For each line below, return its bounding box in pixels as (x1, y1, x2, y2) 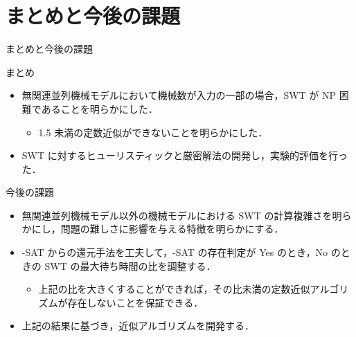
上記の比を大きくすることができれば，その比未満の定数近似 (38, 282, 310, 296)
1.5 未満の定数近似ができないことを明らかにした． (38, 125, 268, 139)
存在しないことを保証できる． (67, 295, 204, 309)
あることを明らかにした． (41, 101, 158, 116)
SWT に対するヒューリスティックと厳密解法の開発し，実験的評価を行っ (21, 148, 348, 163)
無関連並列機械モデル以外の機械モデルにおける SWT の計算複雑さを (21, 208, 332, 222)
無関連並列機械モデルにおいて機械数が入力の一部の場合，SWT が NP (21, 88, 337, 102)
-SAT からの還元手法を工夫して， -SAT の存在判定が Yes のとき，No (21, 245, 328, 259)
